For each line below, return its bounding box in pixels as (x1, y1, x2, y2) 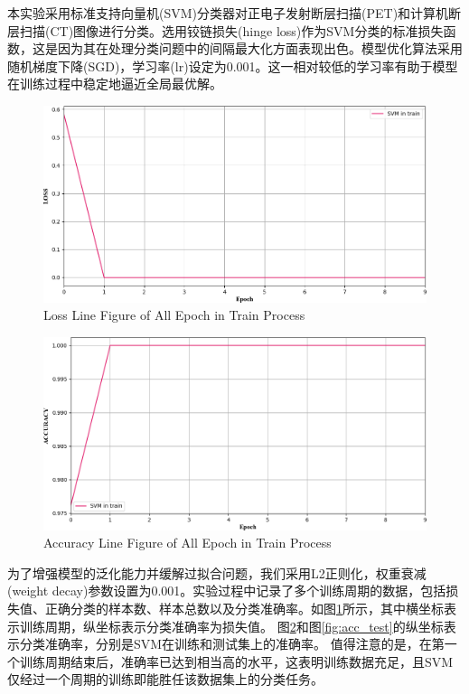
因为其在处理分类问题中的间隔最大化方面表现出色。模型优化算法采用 (57, 39, 463, 58)
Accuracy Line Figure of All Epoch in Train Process (43, 533, 332, 552)
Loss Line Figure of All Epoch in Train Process (43, 305, 305, 324)
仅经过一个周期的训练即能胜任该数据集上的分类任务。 (7, 670, 324, 689)
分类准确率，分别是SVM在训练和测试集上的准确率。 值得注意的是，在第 (19, 634, 445, 653)
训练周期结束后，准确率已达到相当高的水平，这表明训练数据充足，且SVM (19, 652, 454, 671)
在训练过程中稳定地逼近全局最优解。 (7, 74, 222, 93)
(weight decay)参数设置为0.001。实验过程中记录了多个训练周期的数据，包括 (7, 581, 446, 600)
